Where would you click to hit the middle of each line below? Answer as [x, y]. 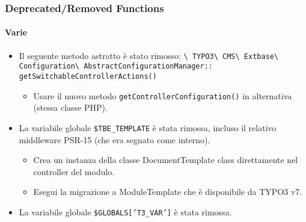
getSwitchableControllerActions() [88, 76]
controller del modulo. [74, 171]
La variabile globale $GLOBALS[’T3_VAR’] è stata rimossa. [125, 211]
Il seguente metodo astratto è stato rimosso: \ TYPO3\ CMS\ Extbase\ [149, 55]
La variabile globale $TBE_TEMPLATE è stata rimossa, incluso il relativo [148, 127]
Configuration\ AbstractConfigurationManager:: [116, 66]
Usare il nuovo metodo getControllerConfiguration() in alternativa [163, 95]
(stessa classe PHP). [70, 107]
